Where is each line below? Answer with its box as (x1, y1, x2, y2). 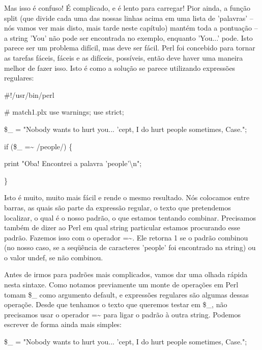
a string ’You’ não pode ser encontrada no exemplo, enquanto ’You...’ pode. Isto (4, 32, 253, 43)
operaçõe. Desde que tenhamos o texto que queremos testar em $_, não (4, 299, 227, 310)
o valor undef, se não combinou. (4, 252, 103, 262)
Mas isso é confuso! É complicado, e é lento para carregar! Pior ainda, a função (4, 3, 250, 13)
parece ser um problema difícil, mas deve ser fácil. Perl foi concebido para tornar (4, 42, 255, 53)
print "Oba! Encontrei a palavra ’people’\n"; (4, 158, 142, 169)
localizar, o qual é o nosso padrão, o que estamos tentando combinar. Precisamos (4, 212, 256, 223)
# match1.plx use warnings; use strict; (4, 106, 124, 117)
